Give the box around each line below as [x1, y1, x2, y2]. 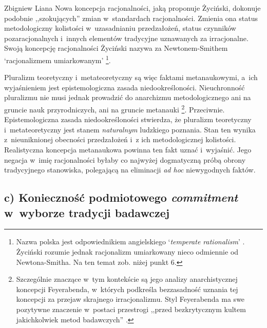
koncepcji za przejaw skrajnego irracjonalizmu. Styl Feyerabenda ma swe [16, 294, 245, 304]
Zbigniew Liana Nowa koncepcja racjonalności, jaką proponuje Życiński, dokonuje [4, 3, 261, 13]
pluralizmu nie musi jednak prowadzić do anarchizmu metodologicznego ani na [4, 92, 251, 103]
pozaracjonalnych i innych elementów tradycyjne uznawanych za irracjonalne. [4, 32, 249, 43]
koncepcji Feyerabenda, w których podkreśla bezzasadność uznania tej [16, 283, 238, 294]
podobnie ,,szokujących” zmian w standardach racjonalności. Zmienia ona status [4, 12, 258, 23]
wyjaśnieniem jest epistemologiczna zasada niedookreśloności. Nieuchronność [4, 82, 245, 92]
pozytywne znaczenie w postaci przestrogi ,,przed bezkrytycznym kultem [16, 303, 246, 314]
